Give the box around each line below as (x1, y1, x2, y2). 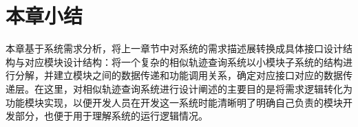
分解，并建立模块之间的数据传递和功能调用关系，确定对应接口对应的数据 (14, 68, 343, 82)
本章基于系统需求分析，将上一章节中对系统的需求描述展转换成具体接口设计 (6, 41, 343, 56)
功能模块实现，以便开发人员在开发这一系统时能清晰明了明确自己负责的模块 (6, 95, 343, 109)
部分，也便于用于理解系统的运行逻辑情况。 (14, 108, 208, 123)
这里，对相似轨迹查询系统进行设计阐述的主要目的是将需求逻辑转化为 (43, 81, 352, 95)
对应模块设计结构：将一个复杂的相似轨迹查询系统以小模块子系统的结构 (24, 54, 343, 69)
